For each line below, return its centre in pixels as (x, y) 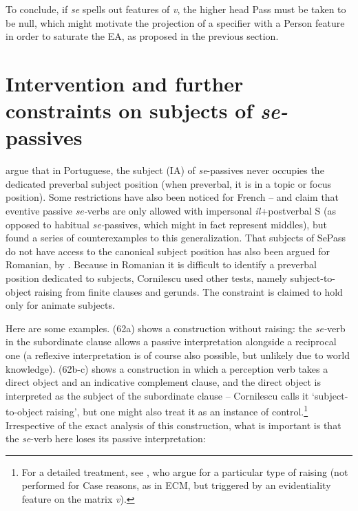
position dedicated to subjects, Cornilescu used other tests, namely (146, 278)
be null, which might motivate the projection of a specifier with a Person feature (175, 22)
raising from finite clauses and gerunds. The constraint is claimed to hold (188, 291)
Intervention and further (125, 83)
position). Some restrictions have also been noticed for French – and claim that (172, 197)
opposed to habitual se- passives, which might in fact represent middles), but (166, 224)
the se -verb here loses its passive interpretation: (106, 438)
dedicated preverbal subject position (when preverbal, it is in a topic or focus (169, 183)
